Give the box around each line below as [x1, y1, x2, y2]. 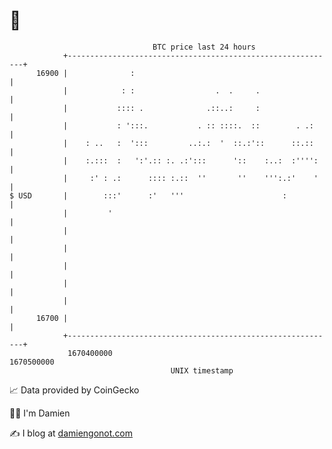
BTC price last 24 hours [152, 42, 256, 52]
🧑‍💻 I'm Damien [9, 407, 71, 419]
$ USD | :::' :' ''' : [9, 190, 287, 201]
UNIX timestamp [170, 365, 234, 376]
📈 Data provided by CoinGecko [9, 384, 140, 396]
